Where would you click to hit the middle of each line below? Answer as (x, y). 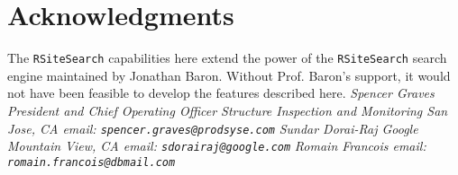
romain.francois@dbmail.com (92, 162)
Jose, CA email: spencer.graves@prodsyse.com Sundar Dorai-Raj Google (213, 128)
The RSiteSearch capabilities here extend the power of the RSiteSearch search (227, 58)
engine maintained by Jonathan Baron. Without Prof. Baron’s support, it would (229, 75)
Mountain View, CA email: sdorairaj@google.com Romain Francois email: (217, 146)
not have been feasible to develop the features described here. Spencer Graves (221, 93)
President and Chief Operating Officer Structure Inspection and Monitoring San (228, 110)
